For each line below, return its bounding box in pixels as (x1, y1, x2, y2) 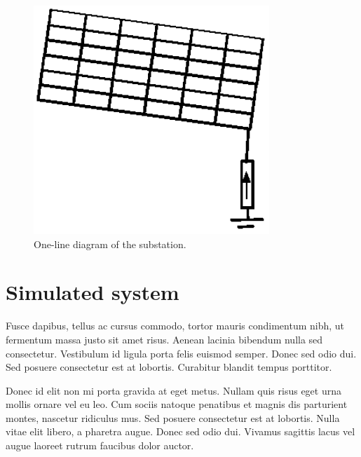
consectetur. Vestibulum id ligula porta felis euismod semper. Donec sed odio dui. (6, 346, 357, 360)
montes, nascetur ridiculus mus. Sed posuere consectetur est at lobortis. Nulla (6, 410, 340, 425)
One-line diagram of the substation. (34, 236, 186, 251)
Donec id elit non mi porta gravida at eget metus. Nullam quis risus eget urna (6, 383, 341, 397)
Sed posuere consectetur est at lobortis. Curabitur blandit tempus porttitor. (6, 360, 332, 374)
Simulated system (6, 278, 179, 306)
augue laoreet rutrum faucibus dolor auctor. (6, 438, 194, 453)
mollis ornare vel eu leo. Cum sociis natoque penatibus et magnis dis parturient (6, 397, 348, 411)
